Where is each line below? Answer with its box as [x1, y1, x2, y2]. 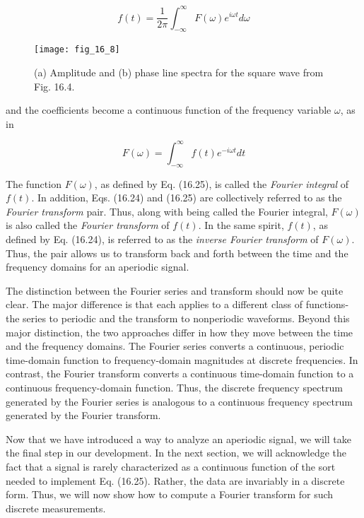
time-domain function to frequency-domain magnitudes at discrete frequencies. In [6, 352, 358, 367]
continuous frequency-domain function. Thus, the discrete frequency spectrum [6, 379, 343, 394]
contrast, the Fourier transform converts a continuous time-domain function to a [6, 366, 354, 381]
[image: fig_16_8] [34, 45, 120, 55]
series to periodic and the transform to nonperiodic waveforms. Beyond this [23, 310, 350, 325]
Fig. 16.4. [34, 78, 75, 93]
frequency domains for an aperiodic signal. [6, 259, 189, 274]
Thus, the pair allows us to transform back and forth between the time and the [6, 245, 348, 260]
